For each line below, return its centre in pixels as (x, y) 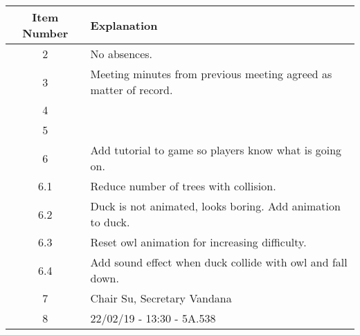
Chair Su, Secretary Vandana (161, 298)
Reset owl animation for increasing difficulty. (198, 242)
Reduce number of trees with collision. (183, 186)
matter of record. (132, 90)
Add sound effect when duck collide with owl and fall (219, 262)
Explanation (124, 25)
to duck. (110, 222)
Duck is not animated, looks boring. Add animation (215, 206)
